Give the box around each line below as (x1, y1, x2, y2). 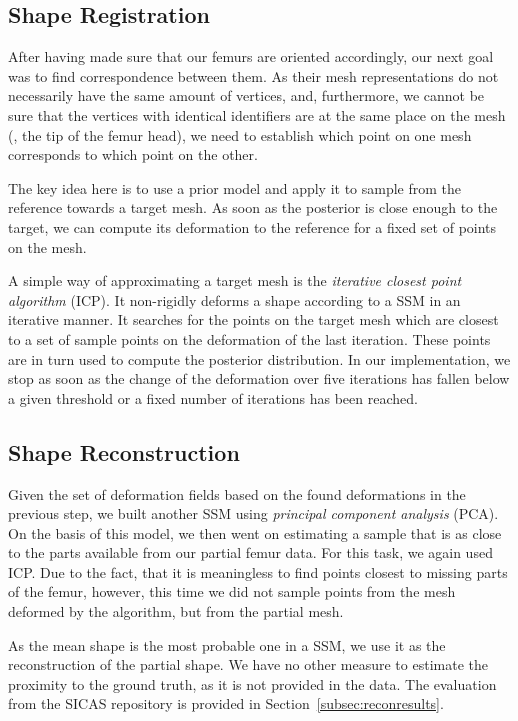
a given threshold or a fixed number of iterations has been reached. (8, 387, 418, 408)
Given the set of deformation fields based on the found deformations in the (8, 483, 466, 504)
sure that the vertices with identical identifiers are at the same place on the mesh (8, 104, 506, 125)
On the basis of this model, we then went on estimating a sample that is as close (8, 522, 502, 543)
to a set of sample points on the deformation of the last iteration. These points (8, 328, 491, 349)
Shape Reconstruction (8, 436, 240, 467)
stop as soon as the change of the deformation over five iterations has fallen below (8, 368, 510, 389)
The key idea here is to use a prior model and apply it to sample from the (8, 177, 462, 198)
